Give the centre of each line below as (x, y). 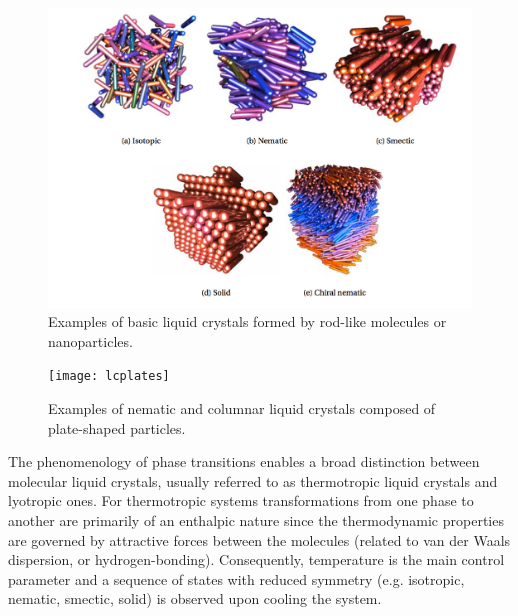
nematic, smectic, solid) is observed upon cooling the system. (195, 598)
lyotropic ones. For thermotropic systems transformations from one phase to (241, 500)
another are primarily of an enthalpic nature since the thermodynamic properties (256, 520)
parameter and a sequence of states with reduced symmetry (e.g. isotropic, (236, 578)
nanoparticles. (90, 340)
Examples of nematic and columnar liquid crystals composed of (242, 408)
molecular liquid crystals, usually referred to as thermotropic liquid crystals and (253, 480)
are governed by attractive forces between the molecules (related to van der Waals (259, 539)
